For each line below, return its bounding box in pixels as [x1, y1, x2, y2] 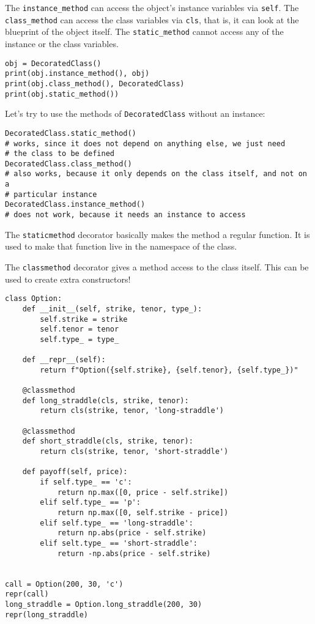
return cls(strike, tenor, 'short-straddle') [40, 447, 229, 456]
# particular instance [5, 190, 97, 199]
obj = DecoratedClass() [5, 59, 102, 68]
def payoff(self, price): [22, 467, 128, 477]
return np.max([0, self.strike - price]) [57, 508, 229, 518]
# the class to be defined [5, 149, 114, 158]
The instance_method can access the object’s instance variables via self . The [5, 1, 299, 13]
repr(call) [5, 590, 49, 599]
